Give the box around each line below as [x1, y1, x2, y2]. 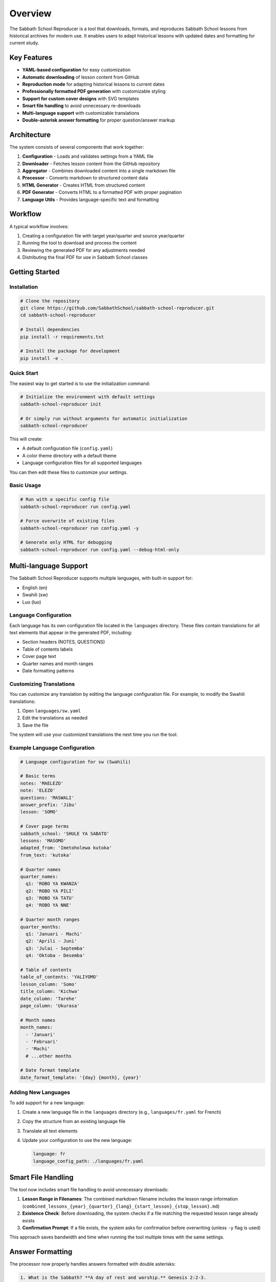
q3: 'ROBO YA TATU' [26, 895, 75, 901]
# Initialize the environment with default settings [20, 394, 155, 400]
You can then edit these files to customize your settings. [9, 469, 128, 475]
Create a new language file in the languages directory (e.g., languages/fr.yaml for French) [22, 1109, 222, 1115]
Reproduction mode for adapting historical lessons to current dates [22, 81, 165, 87]
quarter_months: [20, 924, 61, 930]
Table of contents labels [22, 646, 73, 652]
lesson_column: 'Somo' [20, 981, 77, 987]
